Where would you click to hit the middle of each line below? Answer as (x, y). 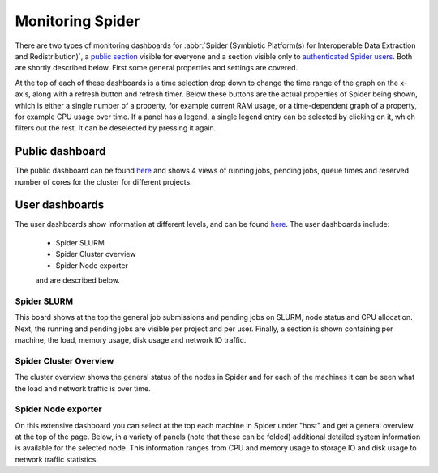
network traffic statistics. (57, 459)
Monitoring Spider (77, 21)
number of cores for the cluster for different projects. (103, 181)
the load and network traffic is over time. (83, 388)
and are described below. (78, 280)
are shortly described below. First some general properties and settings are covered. (157, 68)
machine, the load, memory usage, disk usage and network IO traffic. (131, 339)
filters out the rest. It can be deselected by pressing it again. (116, 128)
